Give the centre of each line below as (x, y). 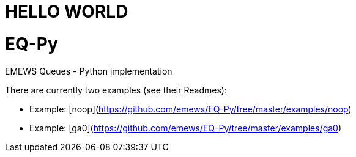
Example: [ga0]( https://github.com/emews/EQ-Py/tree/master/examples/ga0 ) (186, 128)
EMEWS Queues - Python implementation (89, 71)
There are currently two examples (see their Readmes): (116, 90)
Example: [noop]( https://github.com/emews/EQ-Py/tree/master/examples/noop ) (191, 109)
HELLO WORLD (67, 12)
